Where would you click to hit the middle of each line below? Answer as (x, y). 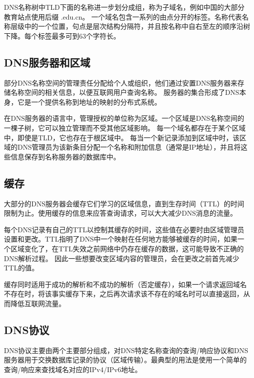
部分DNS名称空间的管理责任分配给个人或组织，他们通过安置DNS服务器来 (121, 82)
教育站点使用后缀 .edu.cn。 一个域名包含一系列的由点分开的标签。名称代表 (123, 16)
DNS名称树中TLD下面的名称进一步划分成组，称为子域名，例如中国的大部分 (124, 7)
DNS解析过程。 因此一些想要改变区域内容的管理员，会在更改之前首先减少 (122, 258)
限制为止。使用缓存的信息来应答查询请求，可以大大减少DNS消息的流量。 (120, 213)
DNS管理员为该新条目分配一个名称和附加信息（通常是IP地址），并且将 (129, 147)
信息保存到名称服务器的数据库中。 (65, 156)
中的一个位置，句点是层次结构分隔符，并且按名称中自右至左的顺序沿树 (137, 26)
